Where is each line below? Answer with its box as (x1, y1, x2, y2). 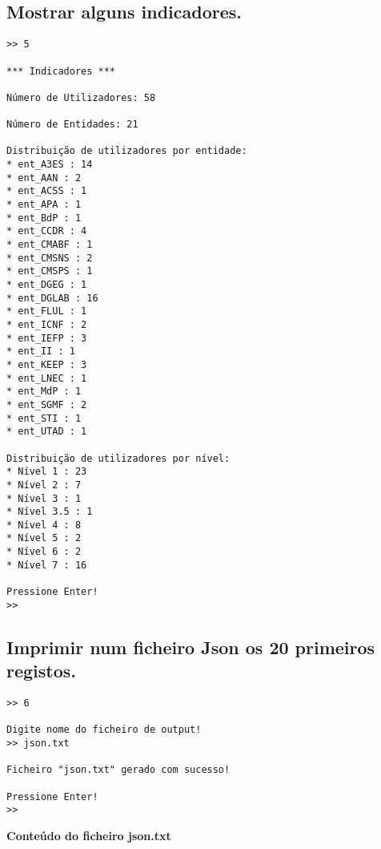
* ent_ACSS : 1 (6, 185, 87, 197)
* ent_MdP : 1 (6, 386, 82, 398)
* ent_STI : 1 (6, 412, 82, 424)
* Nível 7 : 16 (6, 559, 87, 571)
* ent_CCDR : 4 (6, 225, 87, 237)
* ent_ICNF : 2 (6, 318, 87, 330)
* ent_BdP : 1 (6, 212, 82, 224)
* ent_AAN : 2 (6, 172, 82, 184)
